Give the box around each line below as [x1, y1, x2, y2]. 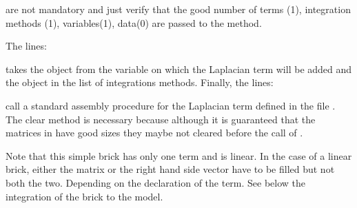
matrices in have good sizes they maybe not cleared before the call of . [6, 125, 303, 140]
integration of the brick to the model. [6, 189, 163, 203]
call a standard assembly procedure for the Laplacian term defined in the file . [6, 98, 336, 112]
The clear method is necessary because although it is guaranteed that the [6, 112, 316, 126]
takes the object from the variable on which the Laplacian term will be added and [6, 61, 352, 76]
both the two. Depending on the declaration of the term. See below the [6, 175, 306, 189]
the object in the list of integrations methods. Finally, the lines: [6, 75, 274, 90]
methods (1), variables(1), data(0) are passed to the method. [6, 15, 262, 30]
